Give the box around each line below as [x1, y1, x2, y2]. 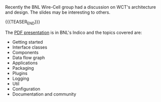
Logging [12, 76, 30, 81]
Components [12, 49, 39, 55]
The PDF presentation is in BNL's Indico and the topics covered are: [5, 29, 142, 35]
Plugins [12, 70, 28, 76]
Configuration [12, 86, 40, 92]
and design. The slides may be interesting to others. [5, 9, 111, 15]
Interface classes [12, 44, 48, 50]
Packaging [12, 65, 34, 71]
